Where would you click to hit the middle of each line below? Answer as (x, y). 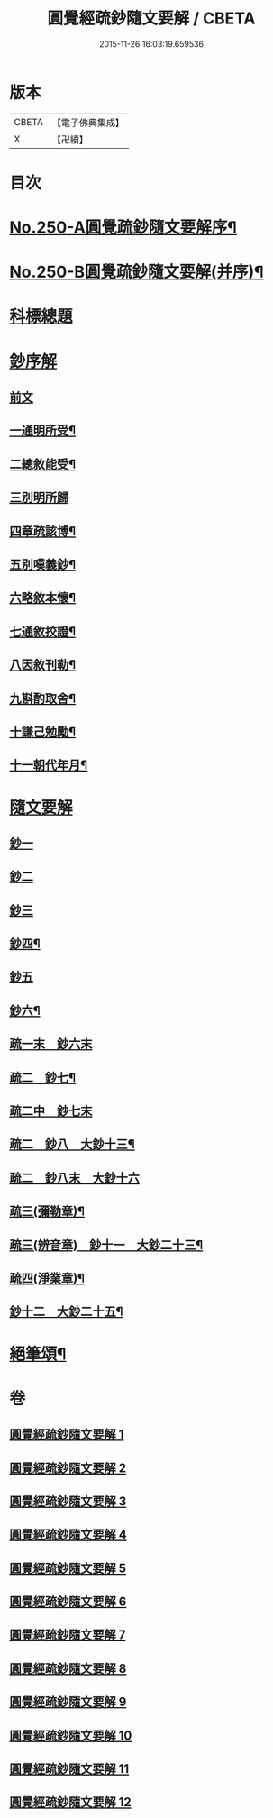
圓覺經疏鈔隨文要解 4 (68, 1535)
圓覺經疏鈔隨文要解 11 (69, 1769)
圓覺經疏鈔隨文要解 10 (71, 1736)
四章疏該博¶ (43, 531)
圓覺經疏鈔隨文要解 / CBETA (151, 18)
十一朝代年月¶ (49, 766)
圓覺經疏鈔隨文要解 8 (68, 1668)
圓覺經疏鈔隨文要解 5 (68, 1568)
